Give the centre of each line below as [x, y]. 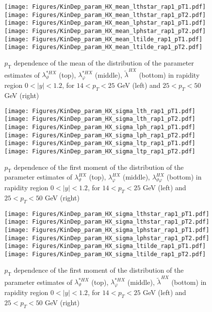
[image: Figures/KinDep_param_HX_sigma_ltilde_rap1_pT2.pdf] [105, 255]
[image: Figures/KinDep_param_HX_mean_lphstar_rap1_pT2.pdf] [105, 31]
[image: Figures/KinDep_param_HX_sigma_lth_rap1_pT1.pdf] [100, 111]
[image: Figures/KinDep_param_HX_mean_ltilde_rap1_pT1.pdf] [104, 39]
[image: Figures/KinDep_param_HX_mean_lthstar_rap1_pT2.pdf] [105, 15]
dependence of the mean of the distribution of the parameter [104, 62]
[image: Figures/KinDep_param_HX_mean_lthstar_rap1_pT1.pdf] [105, 7]
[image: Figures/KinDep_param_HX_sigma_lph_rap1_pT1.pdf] [100, 127]
